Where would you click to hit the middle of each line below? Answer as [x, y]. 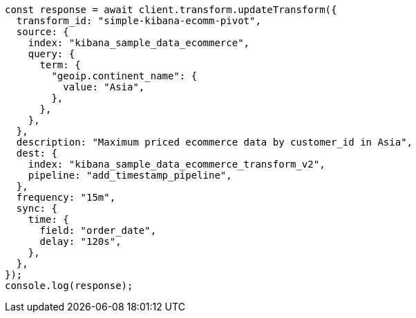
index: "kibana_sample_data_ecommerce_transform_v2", [177, 164]
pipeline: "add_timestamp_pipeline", [130, 175]
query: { [51, 54]
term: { [60, 65]
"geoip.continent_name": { [124, 76]
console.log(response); [69, 286]
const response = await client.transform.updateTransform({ [171, 10]
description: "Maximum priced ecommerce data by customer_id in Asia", [215, 142]
